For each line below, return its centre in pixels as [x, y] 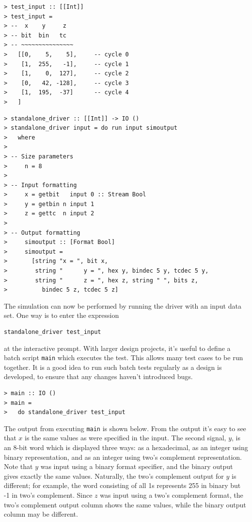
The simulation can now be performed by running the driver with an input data [123, 305]
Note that [18, 466]
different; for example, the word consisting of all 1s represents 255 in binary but [122, 485]
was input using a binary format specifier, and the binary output [137, 466]
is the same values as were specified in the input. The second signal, [126, 438]
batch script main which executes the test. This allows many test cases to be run [124, 357]
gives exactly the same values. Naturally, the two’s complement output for [114, 476]
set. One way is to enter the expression [62, 315]
